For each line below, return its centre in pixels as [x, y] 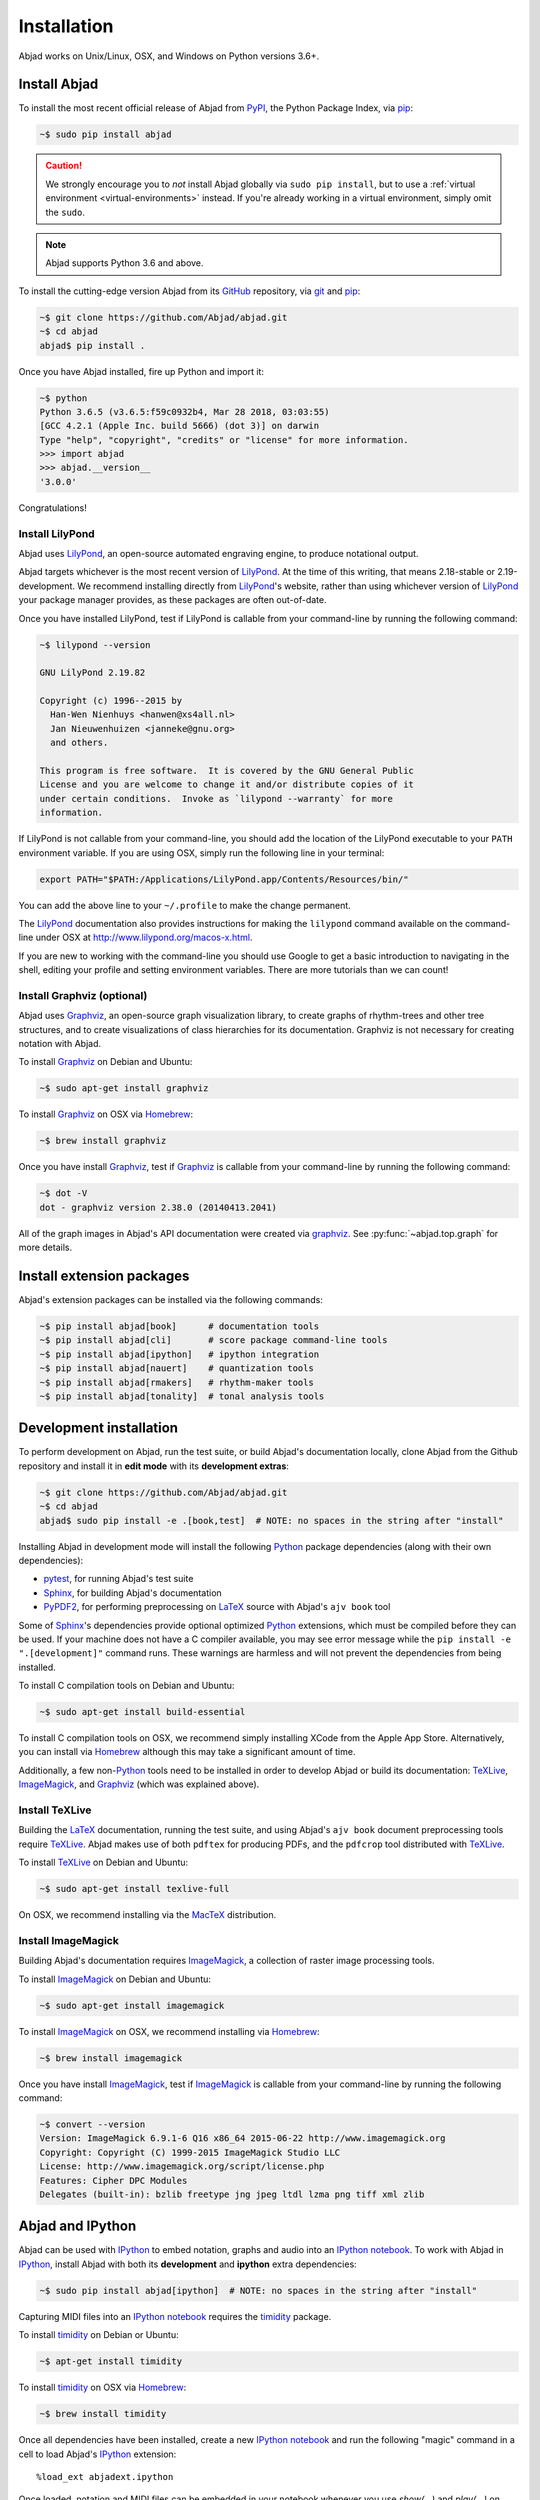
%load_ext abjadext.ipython [105, 2476]
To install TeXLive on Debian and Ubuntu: [103, 1862]
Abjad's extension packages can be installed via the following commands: [171, 1300]
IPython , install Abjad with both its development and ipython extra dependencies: [187, 2264]
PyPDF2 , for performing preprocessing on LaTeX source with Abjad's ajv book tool [217, 1607]
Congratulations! [52, 507]
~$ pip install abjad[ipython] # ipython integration [179, 1354]
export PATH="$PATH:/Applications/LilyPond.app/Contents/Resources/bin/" [224, 879]
